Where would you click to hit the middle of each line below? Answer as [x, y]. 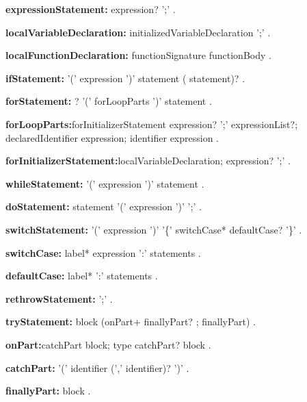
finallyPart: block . [48, 391]
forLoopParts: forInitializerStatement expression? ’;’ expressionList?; [152, 124]
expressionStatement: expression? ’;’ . [91, 9]
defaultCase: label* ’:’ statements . [82, 276]
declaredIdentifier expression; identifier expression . [112, 137]
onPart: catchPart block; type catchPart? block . [108, 344]
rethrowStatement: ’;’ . [59, 298]
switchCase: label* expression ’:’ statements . [103, 252]
